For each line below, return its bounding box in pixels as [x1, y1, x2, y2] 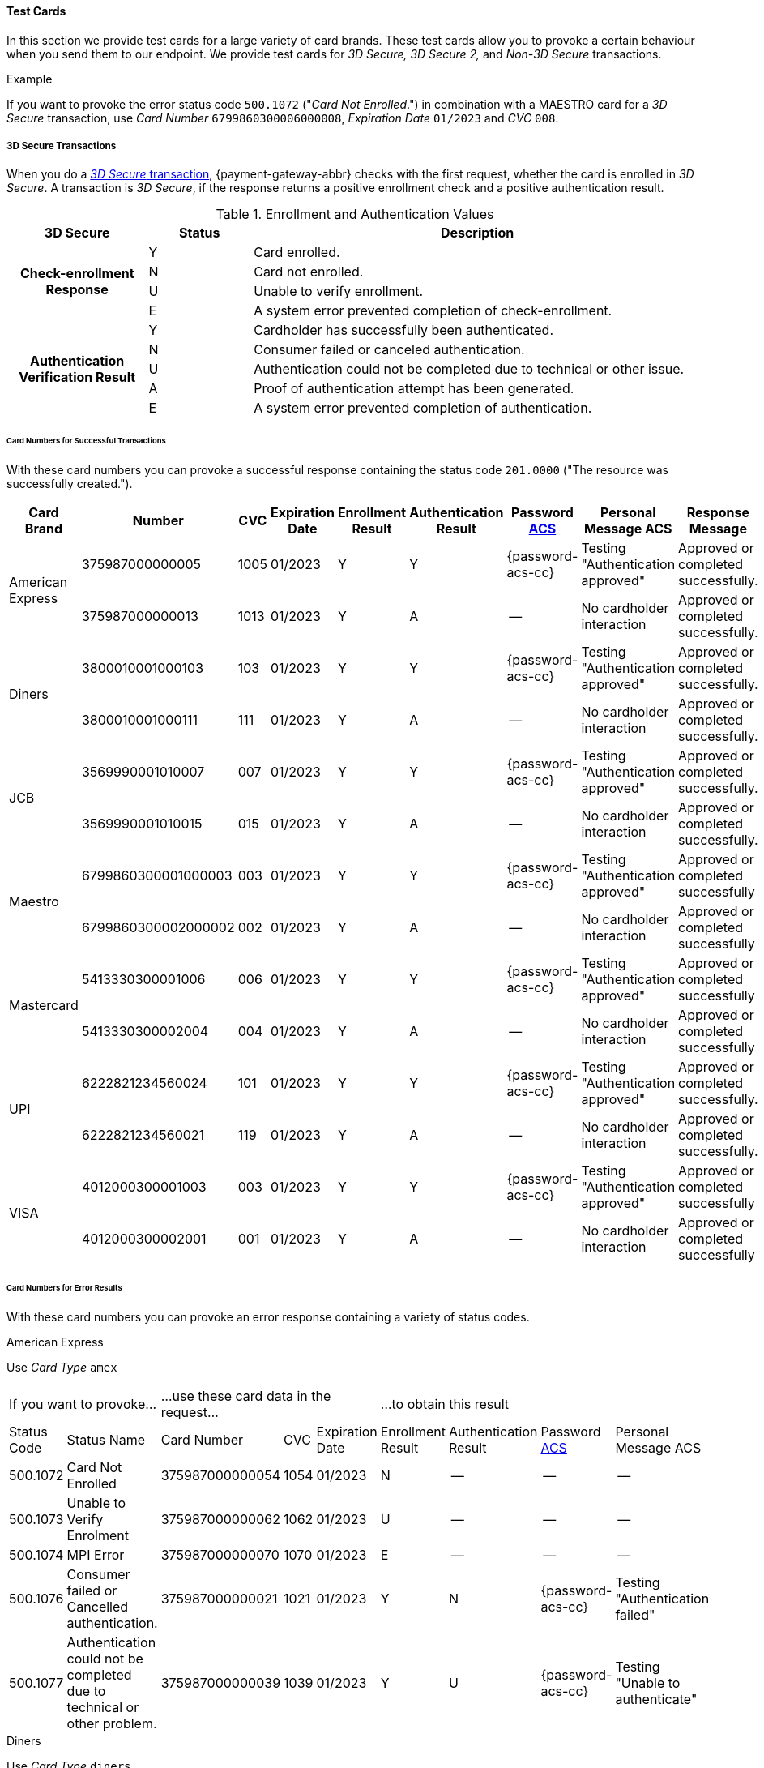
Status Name [66, 1431, 146, 1448]
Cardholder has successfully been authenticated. [254, 322, 554, 339]
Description [440, 225, 514, 242]
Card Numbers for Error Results [6, 1282, 122, 1292]
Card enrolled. [254, 244, 340, 261]
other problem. [66, 1714, 157, 1732]
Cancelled [66, 1598, 129, 1615]
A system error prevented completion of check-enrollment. [254, 302, 612, 319]
